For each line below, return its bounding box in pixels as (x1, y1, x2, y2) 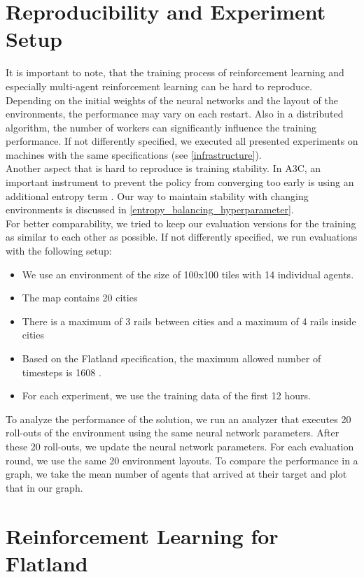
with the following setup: (6, 243, 112, 258)
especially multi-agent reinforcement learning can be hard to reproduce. (6, 78, 313, 93)
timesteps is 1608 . (22, 364, 101, 379)
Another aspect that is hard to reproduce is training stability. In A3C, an (6, 161, 321, 176)
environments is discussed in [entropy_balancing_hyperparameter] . (6, 202, 294, 217)
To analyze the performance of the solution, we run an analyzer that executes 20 (6, 411, 351, 426)
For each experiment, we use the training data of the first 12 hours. (22, 388, 311, 403)
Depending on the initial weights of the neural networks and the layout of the (6, 92, 338, 107)
